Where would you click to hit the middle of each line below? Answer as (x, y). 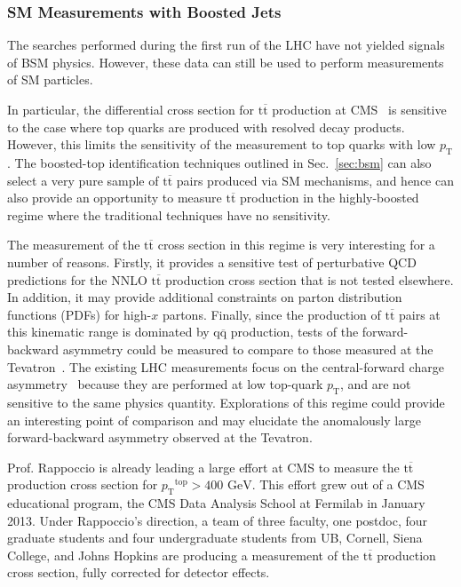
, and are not (375, 384)
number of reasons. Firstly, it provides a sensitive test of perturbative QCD (212, 262)
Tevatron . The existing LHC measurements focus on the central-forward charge (226, 366)
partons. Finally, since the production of (271, 314)
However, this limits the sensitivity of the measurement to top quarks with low (222, 144)
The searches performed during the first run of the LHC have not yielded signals (226, 45)
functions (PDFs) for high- (79, 314)
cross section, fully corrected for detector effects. (139, 572)
